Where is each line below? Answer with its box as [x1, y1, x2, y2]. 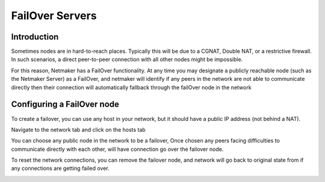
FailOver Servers [11, 9, 97, 22]
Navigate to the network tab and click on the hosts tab [11, 126, 146, 133]
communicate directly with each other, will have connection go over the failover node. [11, 145, 224, 153]
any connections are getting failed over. [11, 165, 110, 172]
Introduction [11, 32, 59, 42]
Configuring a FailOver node [11, 99, 120, 110]
